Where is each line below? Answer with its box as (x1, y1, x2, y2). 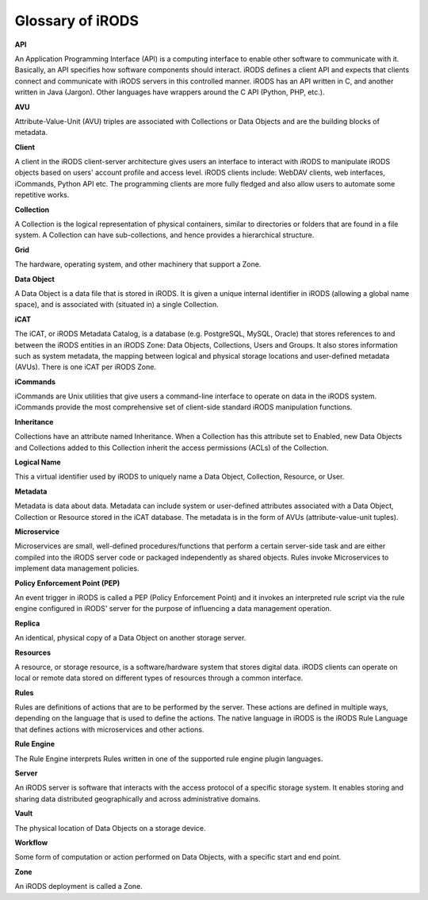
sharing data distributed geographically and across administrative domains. (14, 794, 261, 803)
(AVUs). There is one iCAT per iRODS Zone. (14, 362, 156, 372)
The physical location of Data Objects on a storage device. (14, 823, 206, 833)
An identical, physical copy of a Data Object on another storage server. (14, 633, 246, 643)
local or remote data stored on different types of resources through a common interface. (14, 673, 304, 683)
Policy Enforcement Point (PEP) (14, 578, 120, 587)
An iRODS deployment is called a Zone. (14, 882, 143, 891)
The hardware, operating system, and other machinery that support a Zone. (14, 260, 262, 269)
